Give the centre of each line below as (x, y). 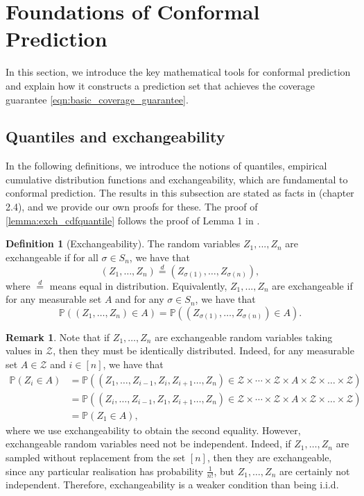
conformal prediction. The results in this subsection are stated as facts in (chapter (180, 193)
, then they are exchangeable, (269, 457)
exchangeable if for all (52, 257)
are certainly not (314, 471)
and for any (140, 299)
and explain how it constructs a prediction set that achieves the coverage (161, 85)
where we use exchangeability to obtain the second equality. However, (153, 430)
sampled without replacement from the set (96, 457)
